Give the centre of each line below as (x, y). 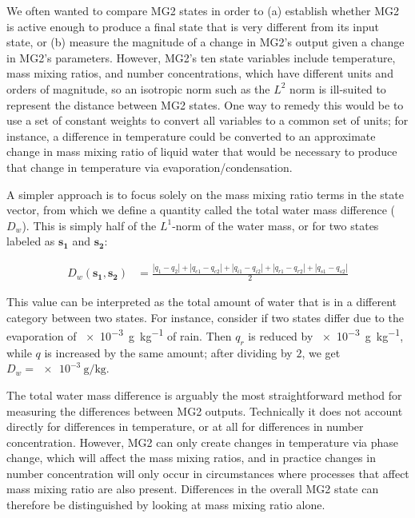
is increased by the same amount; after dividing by (168, 352)
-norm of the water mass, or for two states (275, 225)
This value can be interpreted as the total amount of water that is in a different (202, 302)
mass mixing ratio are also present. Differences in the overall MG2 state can (193, 489)
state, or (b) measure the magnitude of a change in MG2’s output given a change (206, 42)
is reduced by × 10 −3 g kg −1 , (326, 335)
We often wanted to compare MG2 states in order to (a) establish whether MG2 (203, 10)
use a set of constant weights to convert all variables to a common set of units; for (207, 120)
